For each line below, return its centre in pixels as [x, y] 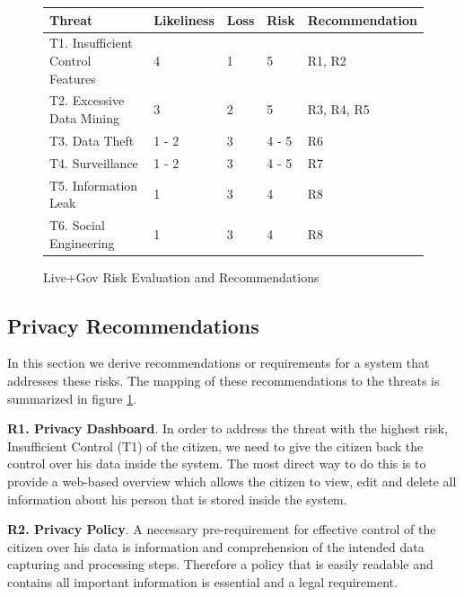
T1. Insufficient [91, 43]
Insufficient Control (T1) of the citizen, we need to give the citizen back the [215, 446]
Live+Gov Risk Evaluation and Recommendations [181, 276]
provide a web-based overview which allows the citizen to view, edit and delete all [232, 481]
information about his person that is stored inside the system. [177, 499]
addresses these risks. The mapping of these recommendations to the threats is [223, 381]
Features [73, 78]
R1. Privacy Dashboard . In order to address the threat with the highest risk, [228, 428]
